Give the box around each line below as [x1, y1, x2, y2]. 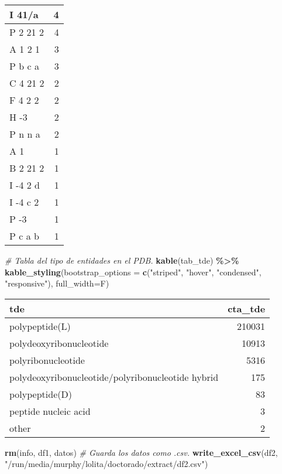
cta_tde [228, 301, 266, 315]
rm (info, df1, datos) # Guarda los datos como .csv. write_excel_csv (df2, [5, 446, 278, 458]
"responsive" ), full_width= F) [5, 277, 109, 289]
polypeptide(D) [9, 387, 72, 401]
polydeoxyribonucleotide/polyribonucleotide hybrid [9, 370, 219, 384]
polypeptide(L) [9, 319, 71, 333]
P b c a [9, 59, 39, 73]
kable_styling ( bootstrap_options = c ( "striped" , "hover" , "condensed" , [5, 265, 262, 278]
